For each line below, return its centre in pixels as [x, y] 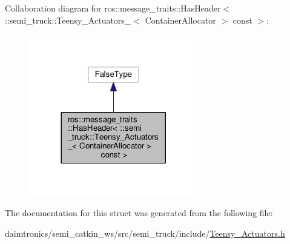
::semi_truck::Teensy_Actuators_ [68, 20]
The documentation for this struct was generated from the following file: [139, 213]
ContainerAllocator [180, 20]
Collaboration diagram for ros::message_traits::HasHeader [113, 8]
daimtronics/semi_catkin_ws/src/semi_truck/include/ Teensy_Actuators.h [145, 233]
